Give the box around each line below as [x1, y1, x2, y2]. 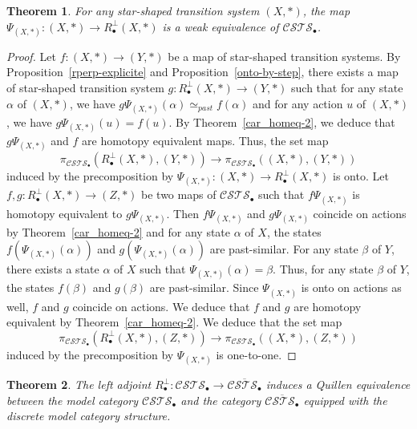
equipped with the [303, 391, 387, 408]
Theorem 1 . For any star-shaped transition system [6, 2, 260, 18]
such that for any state [291, 79, 403, 95]
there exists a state [6, 261, 99, 277]
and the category [180, 391, 261, 408]
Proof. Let [6, 47, 56, 64]
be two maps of [141, 186, 217, 203]
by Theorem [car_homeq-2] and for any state [6, 223, 231, 240]
